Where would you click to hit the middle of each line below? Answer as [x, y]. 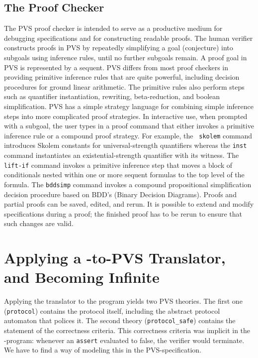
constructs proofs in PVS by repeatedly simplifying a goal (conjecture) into [119, 48]
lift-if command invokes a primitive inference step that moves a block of [118, 165]
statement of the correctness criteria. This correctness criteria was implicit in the [127, 330]
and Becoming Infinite [82, 277]
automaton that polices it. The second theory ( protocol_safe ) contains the [120, 320]
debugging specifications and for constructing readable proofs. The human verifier [129, 38]
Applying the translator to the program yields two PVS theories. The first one [123, 301]
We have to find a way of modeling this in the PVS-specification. [103, 350]
